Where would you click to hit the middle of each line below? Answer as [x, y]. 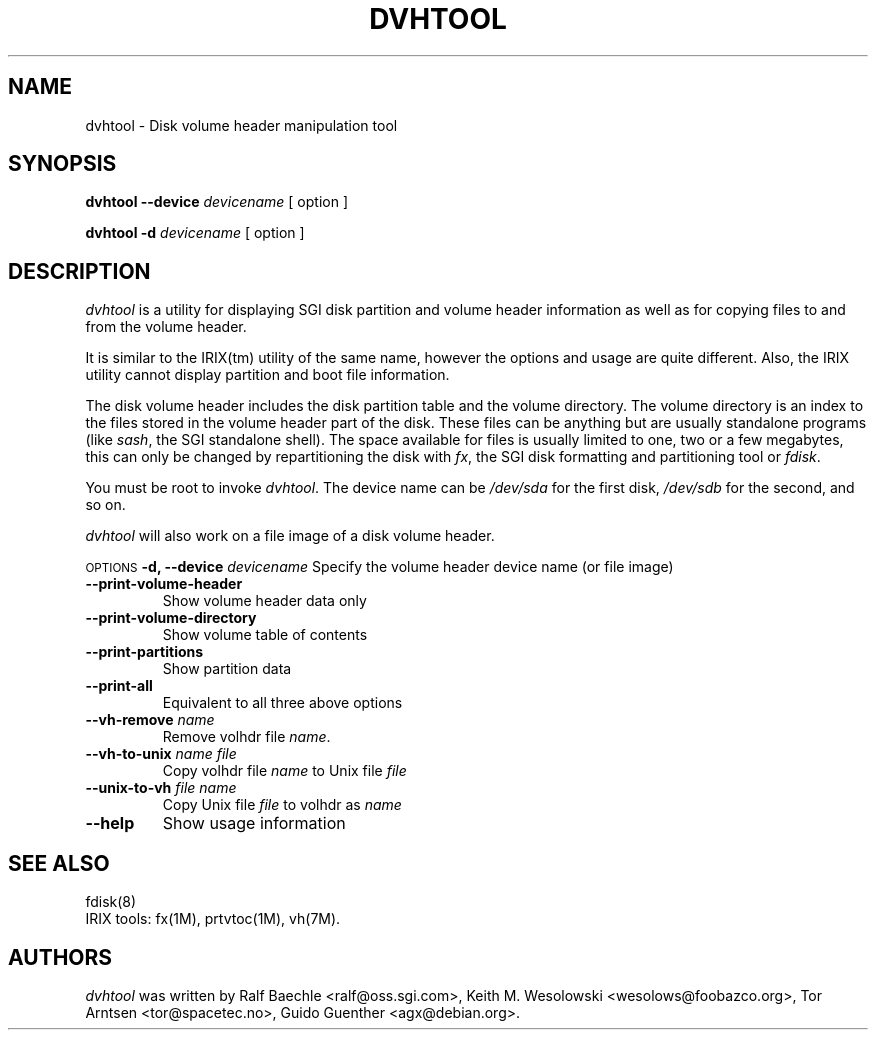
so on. [105, 505]
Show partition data [227, 669]
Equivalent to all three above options [282, 703]
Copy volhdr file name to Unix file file [284, 771]
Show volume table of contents [265, 635]
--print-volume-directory [171, 618]
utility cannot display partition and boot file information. [267, 375]
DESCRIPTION [79, 271]
